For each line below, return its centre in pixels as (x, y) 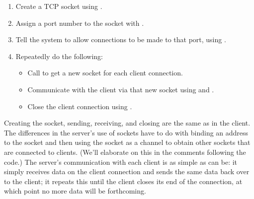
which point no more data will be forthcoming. (75, 191)
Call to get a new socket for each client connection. (105, 73)
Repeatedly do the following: (59, 56)
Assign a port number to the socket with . (80, 23)
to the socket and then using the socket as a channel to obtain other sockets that (127, 142)
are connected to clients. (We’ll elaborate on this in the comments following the (125, 152)
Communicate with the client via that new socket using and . (121, 89)
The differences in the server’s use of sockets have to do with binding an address (126, 132)
